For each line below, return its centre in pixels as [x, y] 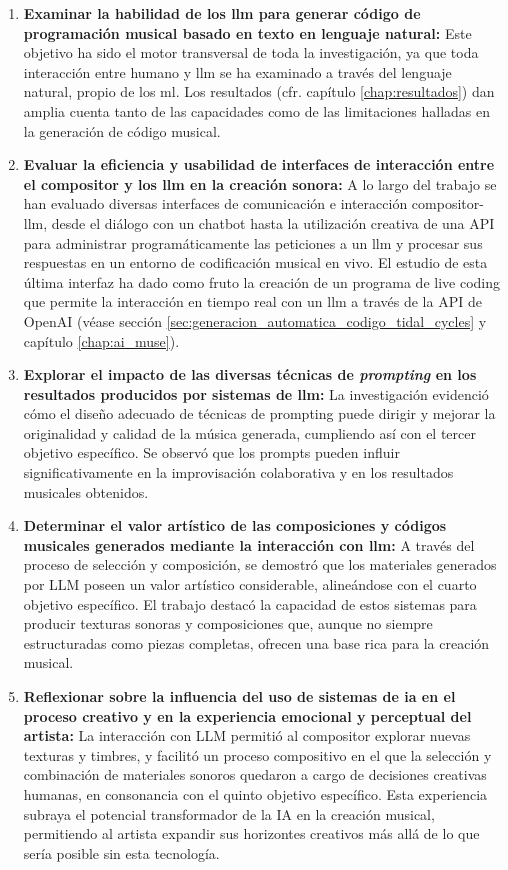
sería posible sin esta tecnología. [121, 852]
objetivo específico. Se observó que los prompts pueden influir [211, 452]
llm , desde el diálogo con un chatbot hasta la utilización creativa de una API [259, 222]
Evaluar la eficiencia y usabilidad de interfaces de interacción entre [259, 164]
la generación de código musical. [122, 130]
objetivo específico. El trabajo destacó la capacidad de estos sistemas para [250, 603]
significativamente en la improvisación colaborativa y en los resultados [238, 472]
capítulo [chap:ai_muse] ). [101, 340]
